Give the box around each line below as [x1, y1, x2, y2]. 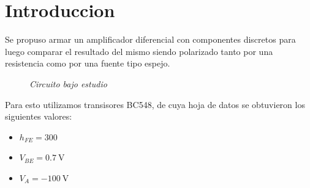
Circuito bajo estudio [29, 77, 107, 90]
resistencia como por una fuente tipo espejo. [5, 57, 170, 70]
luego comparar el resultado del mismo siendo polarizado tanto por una [5, 45, 273, 57]
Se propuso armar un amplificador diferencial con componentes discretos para [5, 33, 296, 46]
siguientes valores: [5, 110, 72, 123]
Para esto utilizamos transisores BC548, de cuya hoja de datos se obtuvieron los [5, 98, 305, 110]
